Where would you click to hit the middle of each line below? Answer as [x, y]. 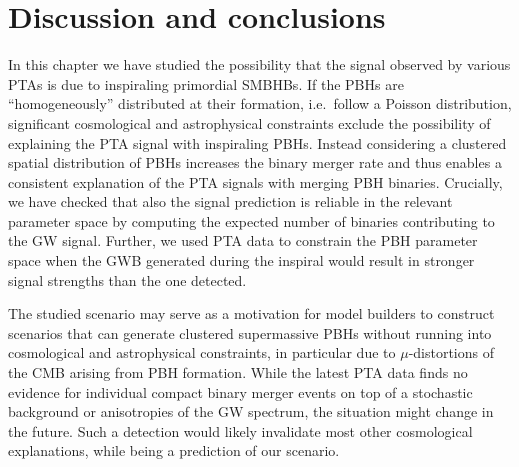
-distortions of [451, 352]
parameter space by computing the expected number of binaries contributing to [251, 220]
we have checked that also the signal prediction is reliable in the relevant [230, 201]
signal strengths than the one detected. [127, 279]
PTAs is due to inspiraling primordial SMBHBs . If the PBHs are [206, 83]
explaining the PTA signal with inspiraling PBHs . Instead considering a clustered [257, 142]
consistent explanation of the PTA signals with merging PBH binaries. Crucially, [255, 181]
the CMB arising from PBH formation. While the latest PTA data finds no [238, 372]
